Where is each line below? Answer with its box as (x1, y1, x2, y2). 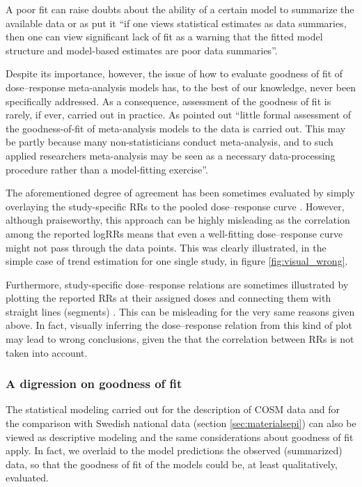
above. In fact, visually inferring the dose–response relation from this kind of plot (6, 318, 353, 332)
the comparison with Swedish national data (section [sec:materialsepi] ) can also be (6, 416, 356, 431)
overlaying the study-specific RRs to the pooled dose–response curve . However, (6, 199, 345, 213)
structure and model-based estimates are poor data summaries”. (6, 42, 278, 57)
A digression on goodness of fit (6, 375, 182, 392)
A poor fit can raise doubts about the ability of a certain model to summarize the (6, 2, 354, 16)
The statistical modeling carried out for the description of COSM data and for (6, 402, 340, 417)
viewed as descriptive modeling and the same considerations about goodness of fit (6, 429, 354, 444)
